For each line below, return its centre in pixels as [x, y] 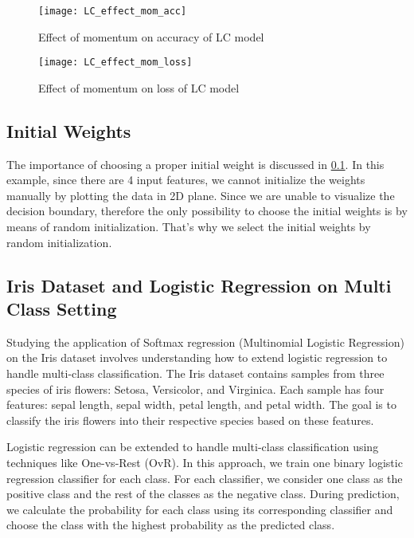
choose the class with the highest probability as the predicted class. [171, 525]
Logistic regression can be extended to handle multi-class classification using [193, 447]
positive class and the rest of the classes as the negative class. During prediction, [203, 494]
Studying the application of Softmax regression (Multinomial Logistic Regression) [205, 342]
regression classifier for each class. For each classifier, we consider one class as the [205, 478]
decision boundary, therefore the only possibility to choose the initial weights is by [207, 211]
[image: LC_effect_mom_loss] [115, 63]
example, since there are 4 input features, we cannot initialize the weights [186, 180]
